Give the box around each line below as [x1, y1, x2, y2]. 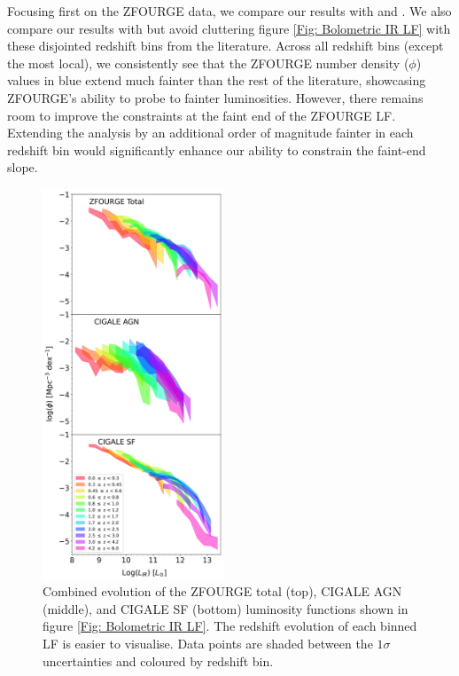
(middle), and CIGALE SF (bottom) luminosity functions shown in [43, 599, 408, 617]
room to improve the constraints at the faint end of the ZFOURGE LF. [7, 106, 396, 124]
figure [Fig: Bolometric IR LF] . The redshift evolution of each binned [43, 617, 417, 635]
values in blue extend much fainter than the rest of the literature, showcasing [7, 71, 426, 90]
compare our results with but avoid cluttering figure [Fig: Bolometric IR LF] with [7, 19, 451, 37]
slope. [7, 158, 38, 177]
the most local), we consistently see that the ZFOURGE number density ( [7, 53, 409, 72]
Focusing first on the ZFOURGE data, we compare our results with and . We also [7, 2, 452, 20]
